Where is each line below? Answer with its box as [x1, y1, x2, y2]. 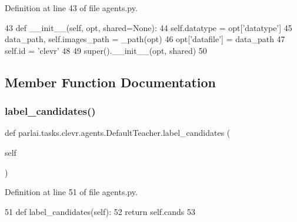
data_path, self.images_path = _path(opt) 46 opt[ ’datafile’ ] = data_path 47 [5, 33, 285, 45]
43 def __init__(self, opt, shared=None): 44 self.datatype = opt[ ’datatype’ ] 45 [5, 21, 292, 33]
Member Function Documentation [5, 73, 216, 91]
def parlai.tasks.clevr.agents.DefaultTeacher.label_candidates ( [5, 127, 231, 139]
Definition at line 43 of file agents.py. [5, 2, 138, 13]
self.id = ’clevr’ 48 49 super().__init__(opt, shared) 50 [5, 44, 207, 56]
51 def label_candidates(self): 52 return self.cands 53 [5, 205, 196, 217]
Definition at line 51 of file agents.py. [5, 186, 138, 198]
